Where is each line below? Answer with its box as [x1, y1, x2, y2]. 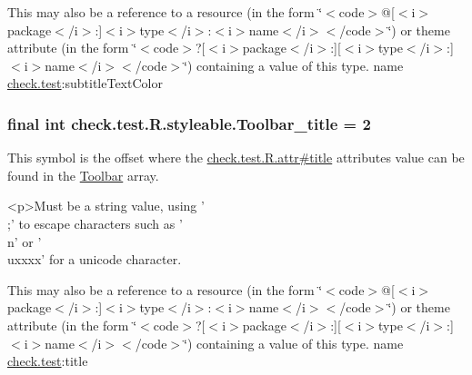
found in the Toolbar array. [7, 165, 159, 184]
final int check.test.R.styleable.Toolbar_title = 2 [7, 112, 371, 134]
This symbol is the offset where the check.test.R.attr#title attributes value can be [7, 148, 465, 167]
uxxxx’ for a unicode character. [7, 250, 182, 269]
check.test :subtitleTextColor [7, 74, 163, 93]
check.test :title [7, 351, 88, 370]
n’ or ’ [7, 232, 42, 251]
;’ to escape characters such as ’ [7, 213, 183, 232]
